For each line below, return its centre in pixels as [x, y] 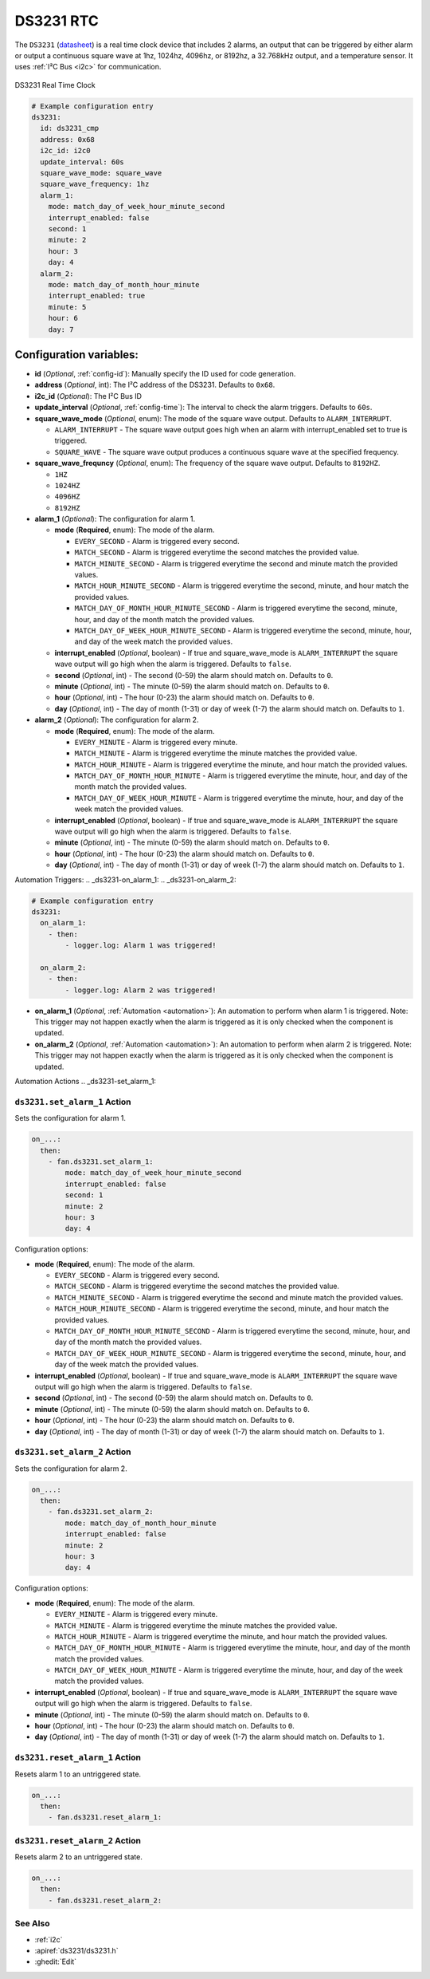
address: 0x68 [68, 139]
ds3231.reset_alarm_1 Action [78, 1757]
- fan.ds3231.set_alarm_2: [101, 1512]
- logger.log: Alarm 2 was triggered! [141, 990]
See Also [32, 1924]
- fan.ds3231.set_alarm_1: [101, 1161]
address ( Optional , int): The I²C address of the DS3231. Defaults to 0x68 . [155, 385]
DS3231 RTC [57, 21]
